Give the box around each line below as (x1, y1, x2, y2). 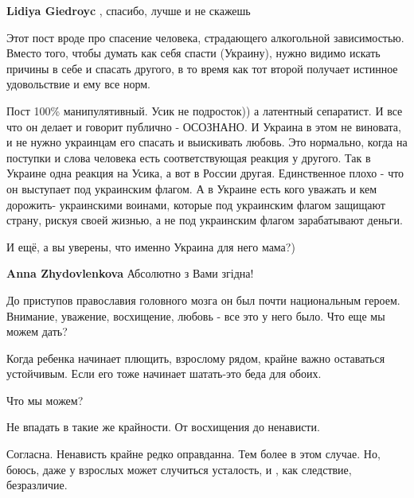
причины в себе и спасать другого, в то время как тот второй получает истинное (6, 60, 398, 76)
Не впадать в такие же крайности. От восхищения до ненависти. (6, 418, 320, 435)
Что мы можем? (6, 391, 84, 408)
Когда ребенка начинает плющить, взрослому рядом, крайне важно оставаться (6, 349, 385, 366)
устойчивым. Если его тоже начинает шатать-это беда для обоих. (6, 365, 322, 382)
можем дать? (6, 323, 68, 340)
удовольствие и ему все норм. (6, 76, 150, 92)
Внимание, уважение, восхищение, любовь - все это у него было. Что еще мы (6, 307, 385, 324)
